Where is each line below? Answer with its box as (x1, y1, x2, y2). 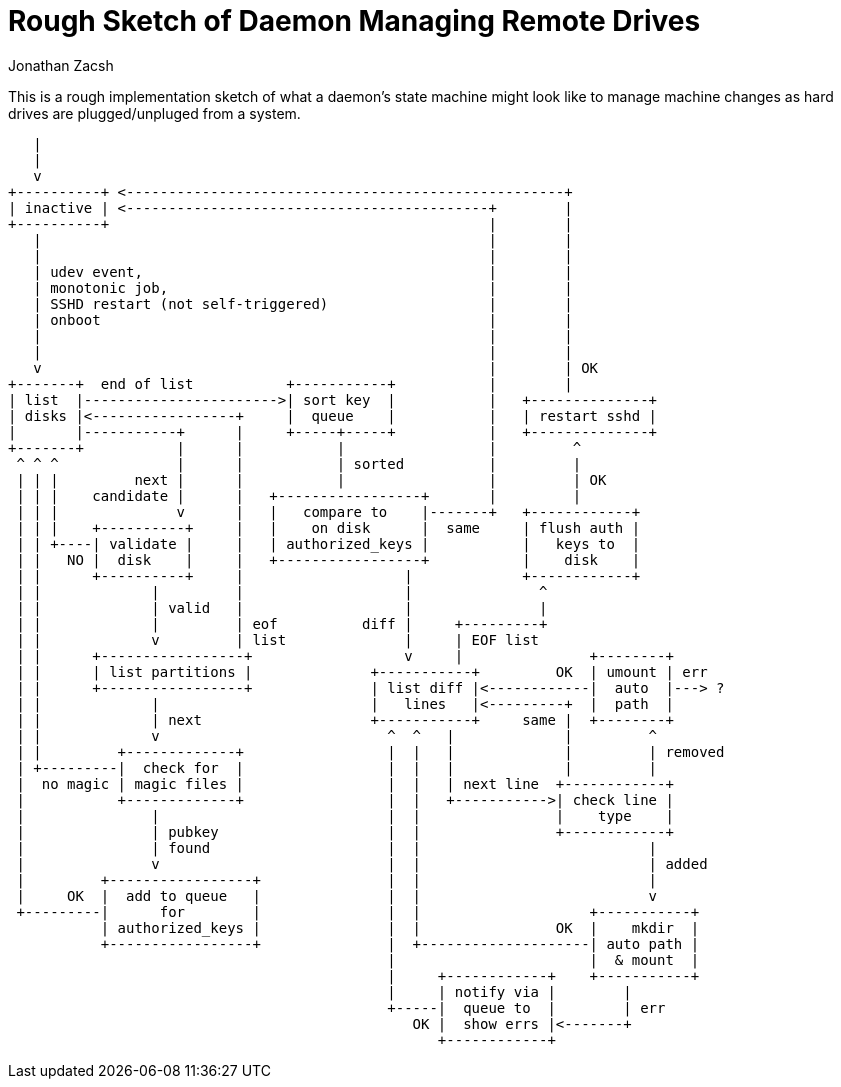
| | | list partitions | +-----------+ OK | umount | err (16, 663, 708, 680)
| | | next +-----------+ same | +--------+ (16, 711, 674, 728)
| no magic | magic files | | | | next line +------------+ (16, 775, 674, 792)
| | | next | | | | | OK (16, 471, 607, 488)
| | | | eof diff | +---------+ (16, 615, 548, 632)
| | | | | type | (16, 807, 674, 824)
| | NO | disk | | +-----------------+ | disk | (16, 551, 641, 568)
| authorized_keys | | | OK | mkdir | (100, 919, 700, 936)
